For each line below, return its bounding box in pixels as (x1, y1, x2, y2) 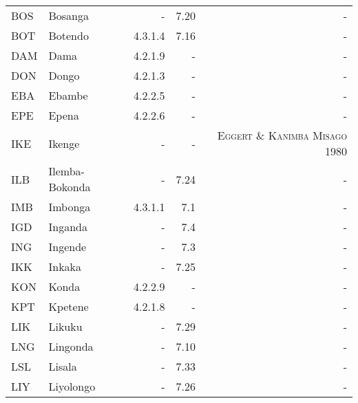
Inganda (48, 219, 87, 235)
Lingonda (48, 338, 94, 354)
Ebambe (48, 87, 88, 103)
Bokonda (48, 179, 91, 195)
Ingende (48, 239, 87, 254)
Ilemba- (48, 163, 85, 179)
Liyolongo (48, 378, 96, 394)
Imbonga (48, 199, 91, 215)
